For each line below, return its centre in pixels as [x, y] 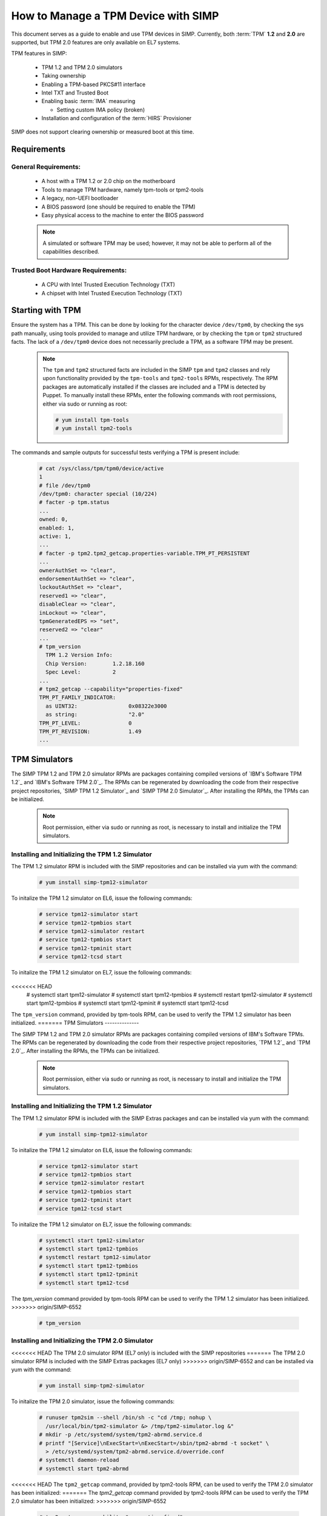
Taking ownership [64, 76]
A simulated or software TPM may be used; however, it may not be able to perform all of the [157, 243]
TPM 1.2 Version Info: [79, 655]
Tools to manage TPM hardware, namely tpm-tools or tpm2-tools [123, 190]
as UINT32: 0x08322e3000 [106, 706]
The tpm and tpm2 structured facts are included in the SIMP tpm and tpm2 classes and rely [157, 369]
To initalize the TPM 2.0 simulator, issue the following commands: [93, 1401]
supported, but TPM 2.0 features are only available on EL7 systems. [96, 42]
